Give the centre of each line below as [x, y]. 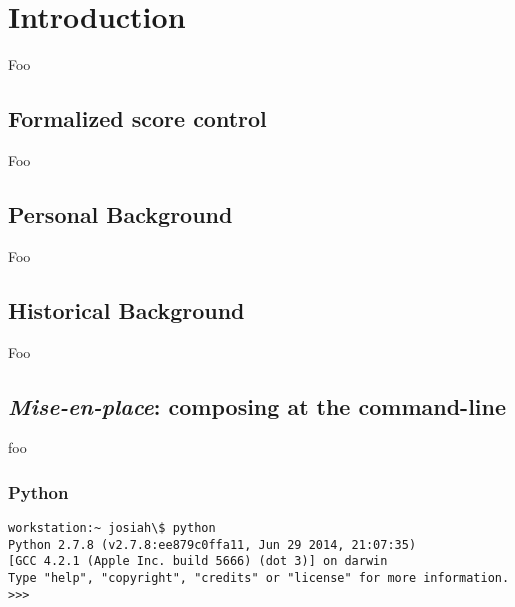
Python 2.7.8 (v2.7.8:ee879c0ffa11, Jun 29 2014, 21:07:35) [212, 544]
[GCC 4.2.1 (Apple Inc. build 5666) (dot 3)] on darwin [198, 561]
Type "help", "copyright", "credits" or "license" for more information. [259, 578]
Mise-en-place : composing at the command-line [257, 405]
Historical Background [126, 309]
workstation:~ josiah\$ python [112, 528]
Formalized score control [137, 118]
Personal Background [120, 213]
